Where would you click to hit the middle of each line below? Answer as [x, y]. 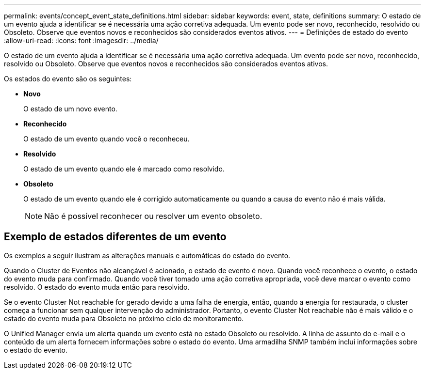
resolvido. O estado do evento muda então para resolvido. [97, 287]
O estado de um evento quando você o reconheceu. [106, 139]
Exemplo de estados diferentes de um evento [115, 237]
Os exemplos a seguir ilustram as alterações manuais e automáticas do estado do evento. [147, 255]
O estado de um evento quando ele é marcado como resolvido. [124, 169]
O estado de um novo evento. [70, 109]
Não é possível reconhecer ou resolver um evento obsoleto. [153, 216]
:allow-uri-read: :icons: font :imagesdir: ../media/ [81, 40]
